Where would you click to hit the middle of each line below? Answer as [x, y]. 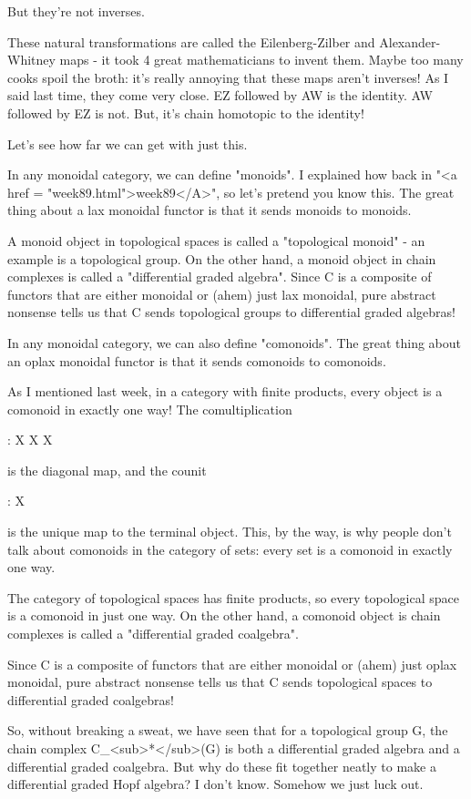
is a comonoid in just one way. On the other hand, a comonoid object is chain [224, 615]
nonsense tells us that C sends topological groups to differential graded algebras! [231, 312]
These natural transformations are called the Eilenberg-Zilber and [191, 41]
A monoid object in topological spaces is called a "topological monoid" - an [216, 240]
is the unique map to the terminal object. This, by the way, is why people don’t [230, 532]
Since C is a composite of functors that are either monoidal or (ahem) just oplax [232, 664]
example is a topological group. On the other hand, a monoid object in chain [222, 258]
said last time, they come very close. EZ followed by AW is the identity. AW [220, 95]
